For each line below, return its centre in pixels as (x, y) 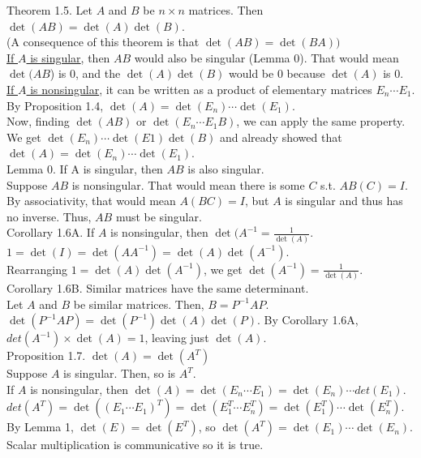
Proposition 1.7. (46, 355)
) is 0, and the (85, 73)
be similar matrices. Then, (139, 304)
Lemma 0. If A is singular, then (85, 168)
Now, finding (38, 121)
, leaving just (177, 338)
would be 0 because (277, 73)
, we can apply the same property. (321, 121)
